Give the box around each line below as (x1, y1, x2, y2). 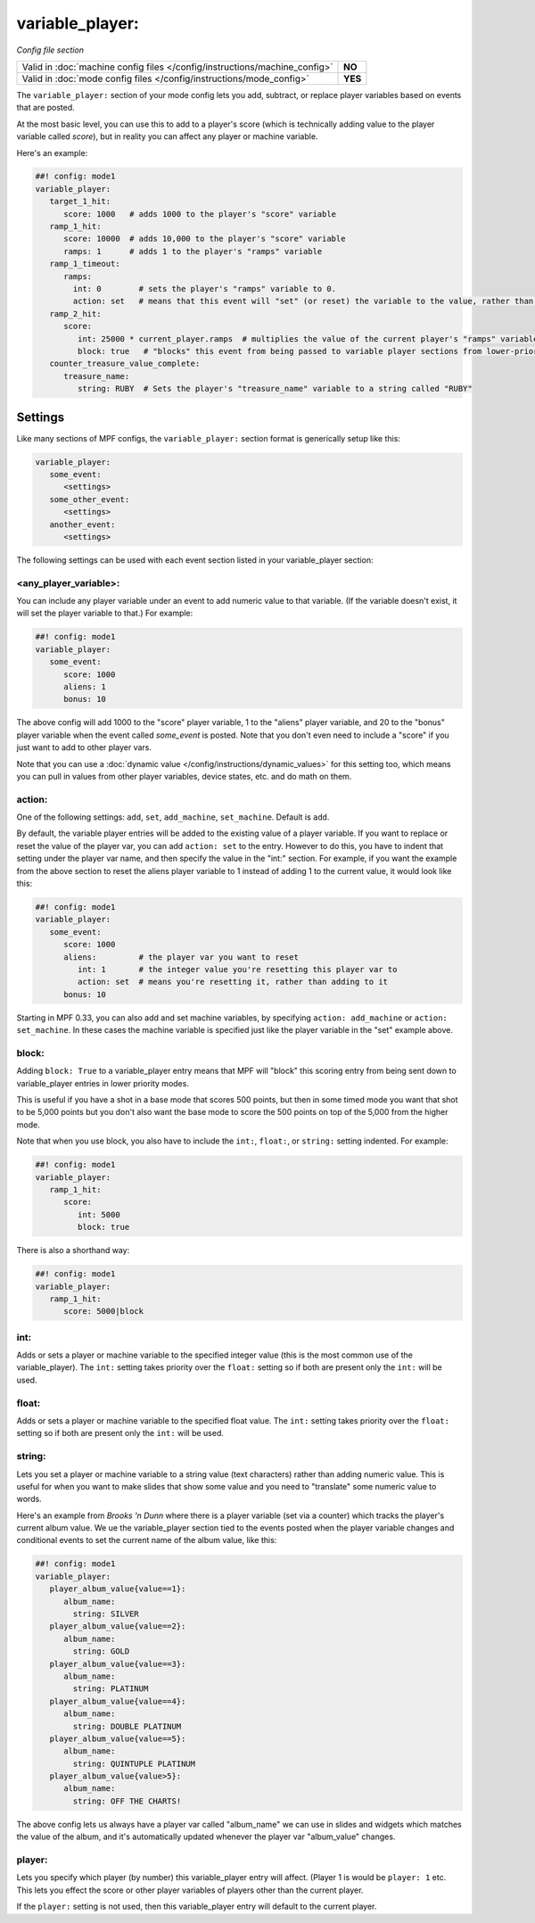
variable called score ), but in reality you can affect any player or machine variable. (16, 131, 318, 142)
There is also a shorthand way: (16, 1245, 130, 1256)
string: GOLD (72, 1647, 130, 1656)
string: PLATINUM (72, 1684, 149, 1694)
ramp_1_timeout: (49, 259, 120, 269)
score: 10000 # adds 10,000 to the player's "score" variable (63, 234, 346, 244)
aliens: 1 (63, 682, 107, 692)
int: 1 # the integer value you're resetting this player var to (77, 964, 398, 974)
